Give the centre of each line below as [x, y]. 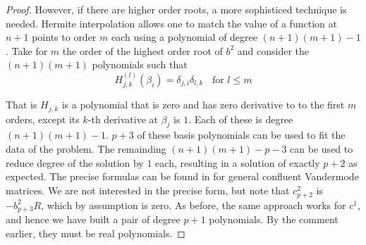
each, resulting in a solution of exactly [238, 162]
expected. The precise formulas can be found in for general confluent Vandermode [182, 176]
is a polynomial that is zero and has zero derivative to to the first [203, 105]
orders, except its [43, 119]
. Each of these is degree [241, 119]
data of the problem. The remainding [86, 149]
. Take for [27, 50]
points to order [64, 37]
